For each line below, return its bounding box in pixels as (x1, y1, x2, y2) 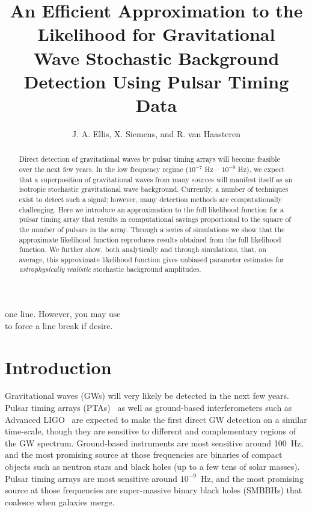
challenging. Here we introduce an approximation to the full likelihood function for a (19, 204, 284, 214)
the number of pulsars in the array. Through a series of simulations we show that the (19, 224, 285, 234)
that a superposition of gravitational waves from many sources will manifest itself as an (19, 174, 293, 184)
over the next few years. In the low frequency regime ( (19, 164, 189, 174)
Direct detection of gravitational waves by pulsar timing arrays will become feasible (19, 154, 280, 164)
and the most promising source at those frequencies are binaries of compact (5, 448, 283, 461)
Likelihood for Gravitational (37, 22, 275, 46)
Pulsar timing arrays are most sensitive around (5, 472, 177, 484)
